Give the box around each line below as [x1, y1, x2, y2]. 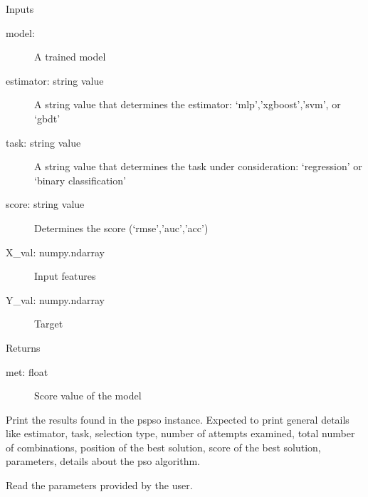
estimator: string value [6, 73, 104, 88]
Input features [34, 268, 96, 283]
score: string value [6, 197, 85, 211]
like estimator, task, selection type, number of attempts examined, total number [6, 426, 355, 441]
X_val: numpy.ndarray [6, 244, 105, 259]
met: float [6, 364, 48, 379]
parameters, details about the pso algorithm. [6, 454, 200, 469]
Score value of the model [34, 388, 142, 403]
